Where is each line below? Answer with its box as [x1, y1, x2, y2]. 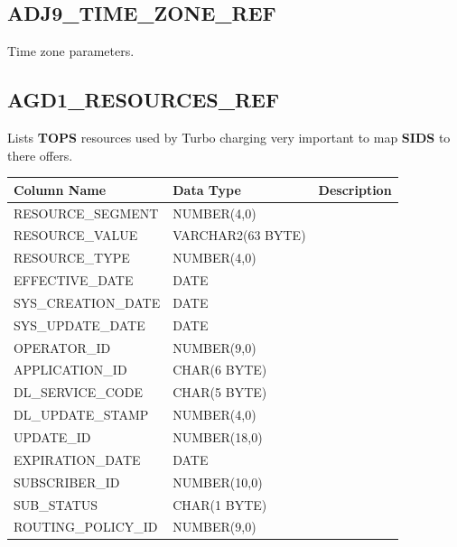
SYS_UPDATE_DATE [14, 315, 145, 334]
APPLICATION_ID [14, 360, 127, 379]
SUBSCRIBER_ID [14, 472, 120, 491]
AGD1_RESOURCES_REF [7, 86, 280, 114]
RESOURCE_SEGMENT [14, 203, 159, 222]
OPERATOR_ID [14, 338, 111, 357]
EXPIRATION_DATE [14, 450, 141, 468]
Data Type [173, 180, 241, 199]
